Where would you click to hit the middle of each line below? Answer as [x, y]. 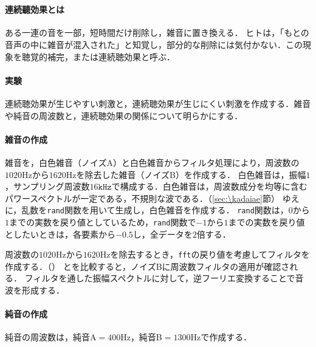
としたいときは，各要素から [60, 234]
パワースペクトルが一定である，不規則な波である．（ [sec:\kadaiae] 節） [142, 198]
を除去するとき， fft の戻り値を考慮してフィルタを [210, 254]
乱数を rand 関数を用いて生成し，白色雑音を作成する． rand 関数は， [155, 210]
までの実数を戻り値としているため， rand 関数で [103, 222]
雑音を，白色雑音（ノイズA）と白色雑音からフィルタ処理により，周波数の [152, 162]
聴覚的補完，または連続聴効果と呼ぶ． [98, 56]
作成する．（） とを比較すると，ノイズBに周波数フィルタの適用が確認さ [147, 266]
